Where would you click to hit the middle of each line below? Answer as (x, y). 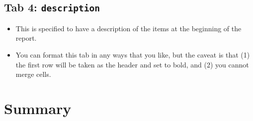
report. (26, 38)
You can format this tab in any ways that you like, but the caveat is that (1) (133, 54)
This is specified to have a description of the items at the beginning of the (128, 28)
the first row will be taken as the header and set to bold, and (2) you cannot (132, 64)
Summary (38, 108)
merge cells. (33, 74)
